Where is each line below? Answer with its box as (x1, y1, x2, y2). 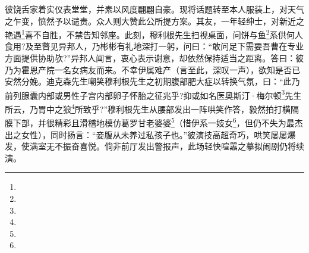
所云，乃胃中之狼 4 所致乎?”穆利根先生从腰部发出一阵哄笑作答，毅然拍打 (5, 101, 283, 115)
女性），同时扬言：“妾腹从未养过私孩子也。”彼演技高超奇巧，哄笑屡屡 (21, 128, 288, 140)
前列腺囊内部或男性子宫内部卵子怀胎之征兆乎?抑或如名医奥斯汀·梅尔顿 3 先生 (5, 87, 302, 101)
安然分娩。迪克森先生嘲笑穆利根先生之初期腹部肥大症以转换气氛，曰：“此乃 (5, 75, 300, 88)
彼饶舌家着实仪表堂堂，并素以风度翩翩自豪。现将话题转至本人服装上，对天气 (5, 3, 304, 15)
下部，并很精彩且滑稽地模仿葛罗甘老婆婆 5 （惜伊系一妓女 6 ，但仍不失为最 (12, 115, 295, 129)
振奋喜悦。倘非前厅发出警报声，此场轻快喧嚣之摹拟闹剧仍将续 (62, 140, 304, 152)
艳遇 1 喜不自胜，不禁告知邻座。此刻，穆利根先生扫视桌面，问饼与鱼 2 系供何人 (5, 27, 303, 40)
